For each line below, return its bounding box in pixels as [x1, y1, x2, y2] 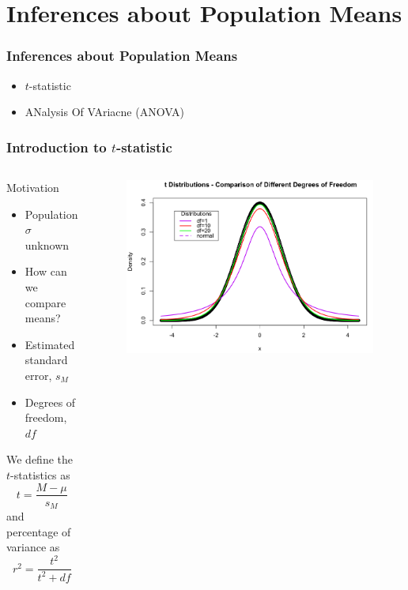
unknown [25, 236, 70, 253]
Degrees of [25, 393, 76, 410]
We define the [6, 451, 73, 468]
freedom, [25, 409, 67, 426]
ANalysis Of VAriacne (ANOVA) [25, 103, 185, 120]
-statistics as [10, 466, 70, 483]
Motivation [6, 179, 59, 195]
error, [25, 366, 52, 383]
